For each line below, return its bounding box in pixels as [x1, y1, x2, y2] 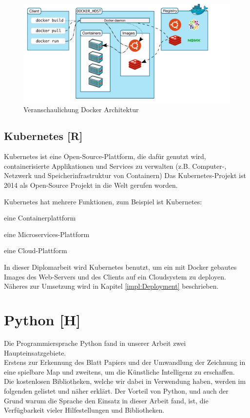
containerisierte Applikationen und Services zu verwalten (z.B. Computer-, [4, 160, 227, 171]
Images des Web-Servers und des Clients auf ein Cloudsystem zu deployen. [4, 271, 226, 281]
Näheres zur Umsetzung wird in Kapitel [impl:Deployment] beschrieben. [4, 281, 219, 291]
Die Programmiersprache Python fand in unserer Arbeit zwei [4, 338, 186, 348]
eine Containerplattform [4, 213, 76, 223]
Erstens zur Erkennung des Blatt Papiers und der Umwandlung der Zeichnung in [4, 357, 246, 367]
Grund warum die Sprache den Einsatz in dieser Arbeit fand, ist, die [4, 395, 209, 405]
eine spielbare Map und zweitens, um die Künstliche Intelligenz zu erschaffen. [4, 366, 235, 377]
